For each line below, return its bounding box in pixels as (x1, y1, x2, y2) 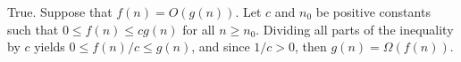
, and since (191, 37, 250, 56)
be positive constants (315, 3, 431, 20)
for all (182, 19, 215, 38)
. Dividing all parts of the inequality (256, 19, 454, 38)
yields (34, 37, 65, 56)
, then (295, 37, 327, 56)
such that (7, 19, 59, 38)
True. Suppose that (7, 3, 113, 20)
